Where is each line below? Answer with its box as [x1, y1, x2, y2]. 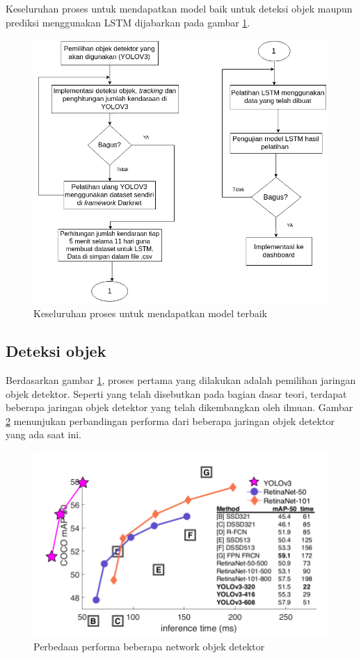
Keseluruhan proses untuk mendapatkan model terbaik [33, 306, 267, 321]
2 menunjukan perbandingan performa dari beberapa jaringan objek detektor [6, 413, 335, 428]
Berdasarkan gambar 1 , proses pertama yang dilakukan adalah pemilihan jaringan [6, 372, 356, 387]
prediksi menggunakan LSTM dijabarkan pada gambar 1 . [6, 15, 250, 29]
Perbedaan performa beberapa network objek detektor [33, 639, 265, 654]
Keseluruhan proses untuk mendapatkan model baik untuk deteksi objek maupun [6, 1, 353, 15]
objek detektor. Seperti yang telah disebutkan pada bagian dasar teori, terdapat [6, 386, 347, 401]
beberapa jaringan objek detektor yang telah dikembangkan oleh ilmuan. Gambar [6, 400, 353, 415]
